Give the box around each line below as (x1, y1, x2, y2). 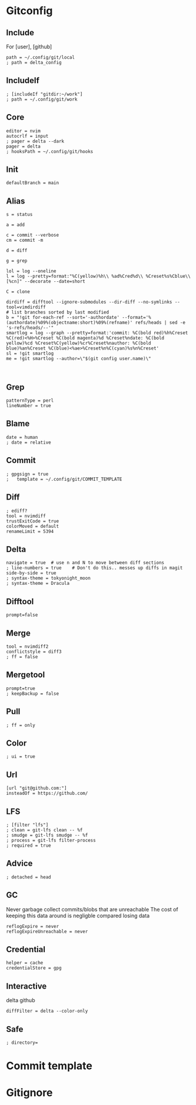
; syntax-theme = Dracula (6, 581, 69, 587)
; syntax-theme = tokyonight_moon (6, 575, 91, 581)
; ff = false (6, 654, 38, 660)
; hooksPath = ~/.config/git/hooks (6, 148, 94, 154)
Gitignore (6, 1086, 53, 1100)
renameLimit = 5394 (6, 528, 54, 534)
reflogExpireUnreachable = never (6, 928, 88, 934)
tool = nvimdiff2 (6, 643, 49, 650)
